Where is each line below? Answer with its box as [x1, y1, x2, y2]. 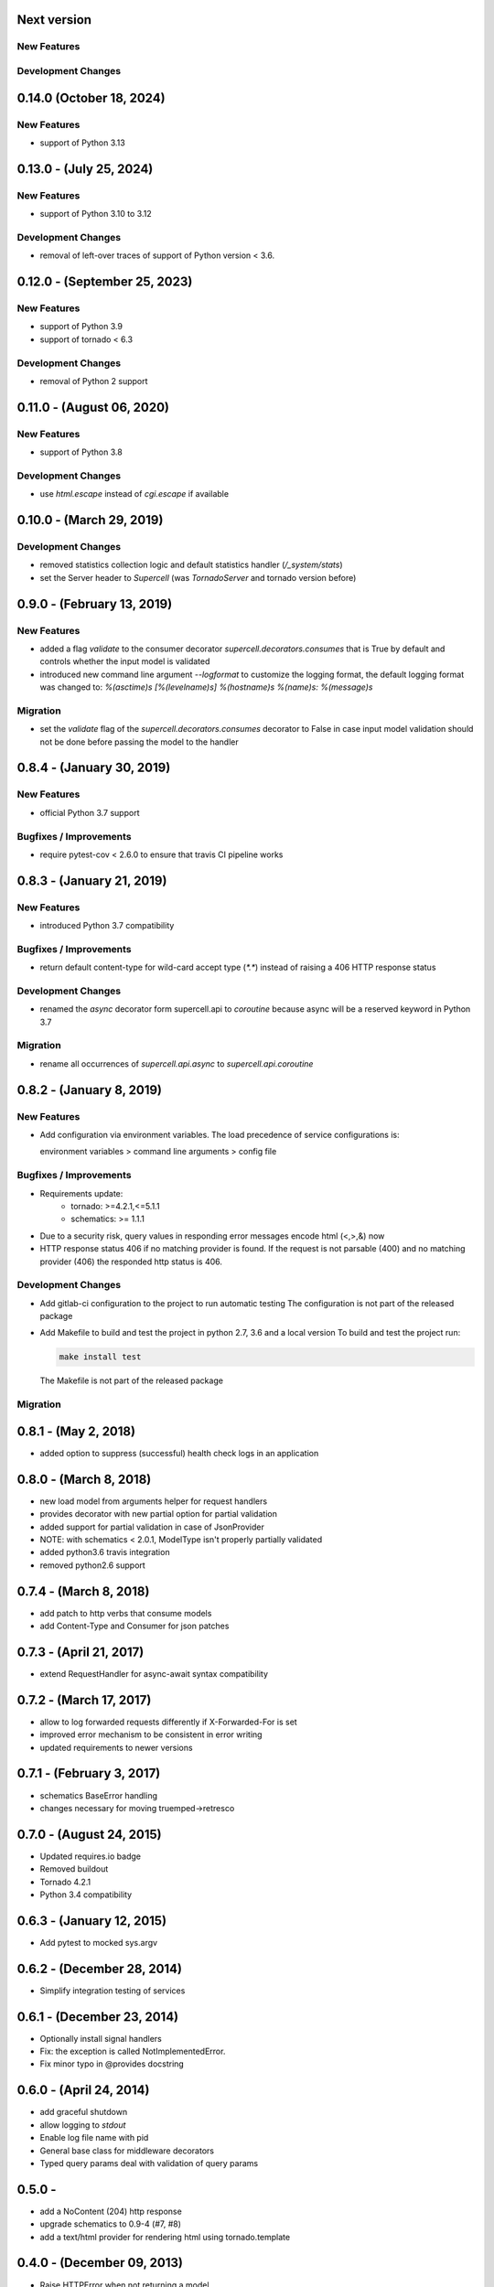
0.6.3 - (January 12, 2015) [16, 1913, 167, 1928]
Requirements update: [39, 1187, 123, 1198]
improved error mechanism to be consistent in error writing [39, 1729, 263, 1740]
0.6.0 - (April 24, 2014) [16, 2082, 150, 2099]
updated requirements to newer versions [39, 1742, 193, 1753]
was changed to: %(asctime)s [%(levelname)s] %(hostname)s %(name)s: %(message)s [39, 682, 373, 693]
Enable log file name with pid [39, 2132, 149, 2143]
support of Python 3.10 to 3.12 [39, 209, 152, 220]
